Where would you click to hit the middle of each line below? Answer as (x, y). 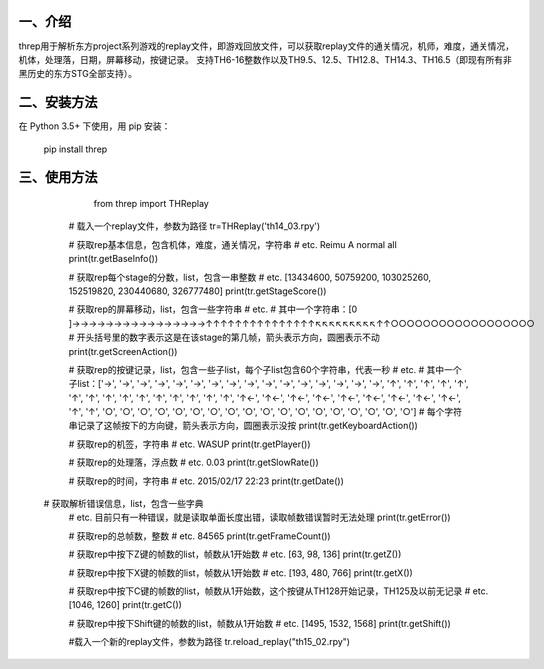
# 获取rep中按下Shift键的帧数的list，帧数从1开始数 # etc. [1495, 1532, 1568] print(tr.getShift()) (260, 623)
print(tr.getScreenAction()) (123, 351)
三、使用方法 (58, 177)
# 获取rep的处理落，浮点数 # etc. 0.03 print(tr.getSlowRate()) (193, 462)
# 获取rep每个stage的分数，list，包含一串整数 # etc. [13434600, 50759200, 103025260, (250, 277)
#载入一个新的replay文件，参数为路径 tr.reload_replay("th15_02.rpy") (209, 642)
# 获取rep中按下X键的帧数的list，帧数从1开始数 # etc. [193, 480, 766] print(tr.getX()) (241, 572)
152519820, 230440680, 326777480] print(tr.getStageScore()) (197, 291)
